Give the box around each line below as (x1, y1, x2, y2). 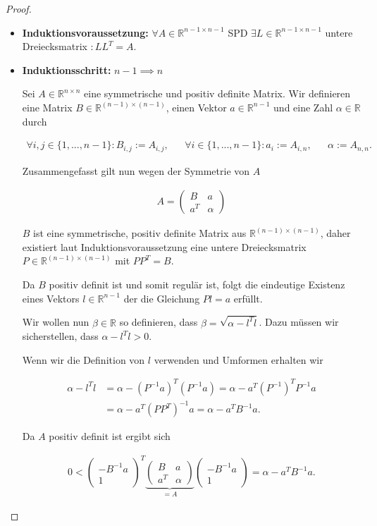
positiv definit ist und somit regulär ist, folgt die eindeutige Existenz (49, 277, 345, 292)
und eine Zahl (273, 99, 333, 114)
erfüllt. (233, 290, 263, 305)
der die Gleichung (123, 290, 200, 305)
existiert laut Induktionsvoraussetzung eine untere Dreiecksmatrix (22, 239, 307, 254)
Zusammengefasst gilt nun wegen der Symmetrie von (22, 163, 250, 178)
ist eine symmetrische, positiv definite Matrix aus (33, 226, 247, 240)
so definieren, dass (119, 314, 198, 329)
